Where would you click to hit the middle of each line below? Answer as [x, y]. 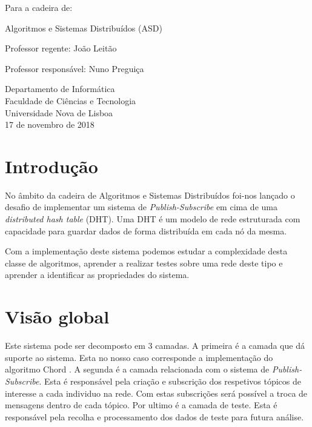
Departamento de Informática [60, 89]
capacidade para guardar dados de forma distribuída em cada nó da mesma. [146, 230]
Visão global [57, 316]
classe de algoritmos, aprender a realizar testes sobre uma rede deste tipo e [144, 263]
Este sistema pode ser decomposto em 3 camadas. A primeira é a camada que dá [155, 346]
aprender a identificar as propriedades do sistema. [97, 275]
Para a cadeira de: [39, 7]
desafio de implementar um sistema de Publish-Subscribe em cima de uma [141, 207]
